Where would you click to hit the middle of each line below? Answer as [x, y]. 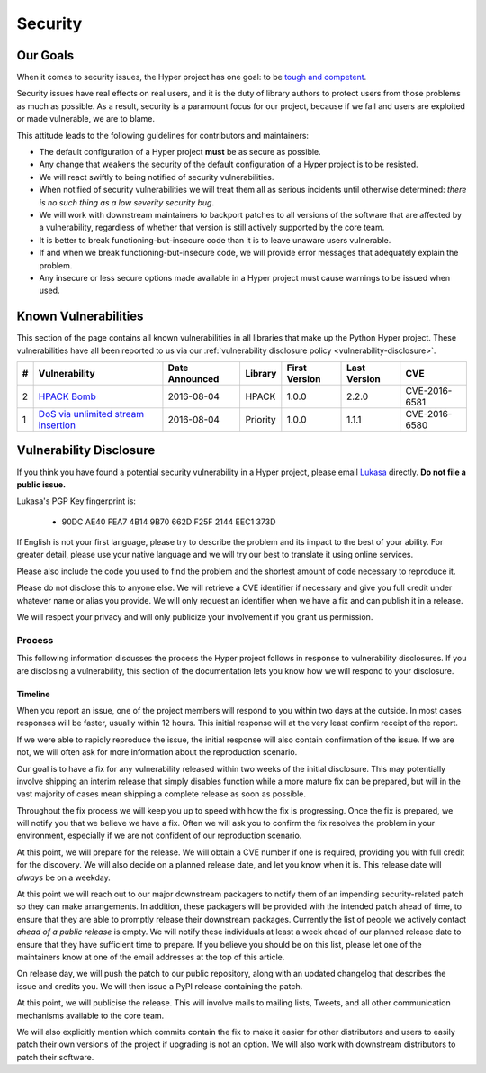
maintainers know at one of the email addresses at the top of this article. [151, 957]
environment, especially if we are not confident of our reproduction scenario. [159, 836]
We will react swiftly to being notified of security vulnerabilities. [157, 177]
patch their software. [55, 1057]
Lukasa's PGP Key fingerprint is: [76, 501]
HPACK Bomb [67, 396]
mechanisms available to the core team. [90, 1015]
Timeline [33, 694]
